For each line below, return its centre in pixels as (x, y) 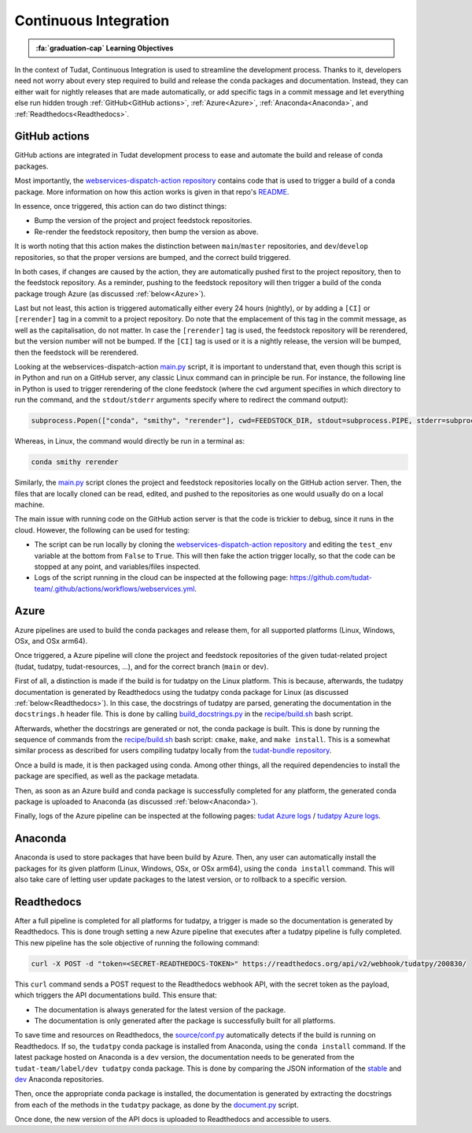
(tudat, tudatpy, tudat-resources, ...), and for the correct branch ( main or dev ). (142, 667)
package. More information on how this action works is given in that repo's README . (152, 191)
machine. (29, 504)
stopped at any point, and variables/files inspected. (117, 566)
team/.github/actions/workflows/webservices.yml (114, 589)
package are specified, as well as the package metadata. (107, 776)
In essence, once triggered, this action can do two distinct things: (121, 206)
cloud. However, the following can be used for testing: (102, 530)
